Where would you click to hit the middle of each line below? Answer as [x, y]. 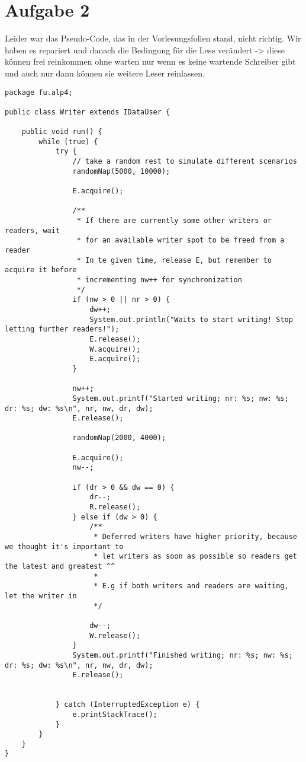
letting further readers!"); [62, 329]
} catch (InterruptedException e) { [128, 705]
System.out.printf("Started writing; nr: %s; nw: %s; [181, 398]
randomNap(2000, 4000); [119, 438]
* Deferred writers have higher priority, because [195, 537]
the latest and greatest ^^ [60, 566]
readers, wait [33, 230]
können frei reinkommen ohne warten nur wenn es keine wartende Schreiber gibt [150, 61]
